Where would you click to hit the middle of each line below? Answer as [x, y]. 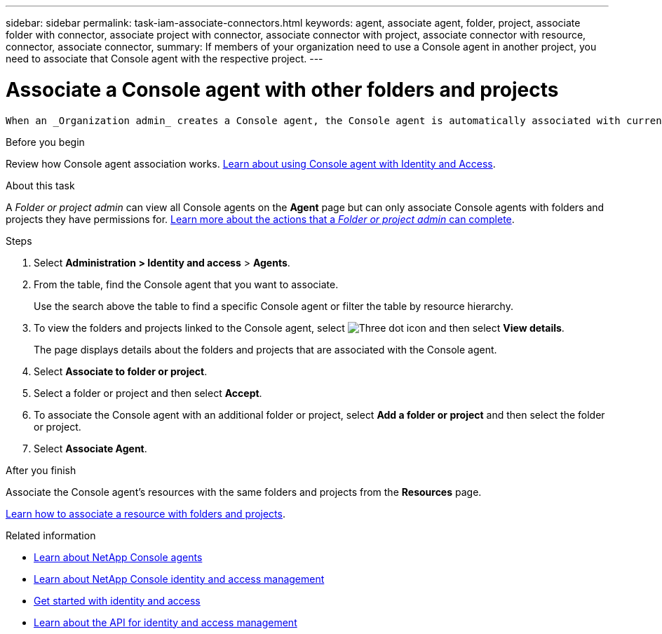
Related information [51, 535]
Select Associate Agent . [90, 448]
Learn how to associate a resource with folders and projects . [146, 513]
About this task [40, 185]
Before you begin [45, 142]
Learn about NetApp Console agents [118, 557]
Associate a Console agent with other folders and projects [282, 89]
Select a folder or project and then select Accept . [148, 393]
